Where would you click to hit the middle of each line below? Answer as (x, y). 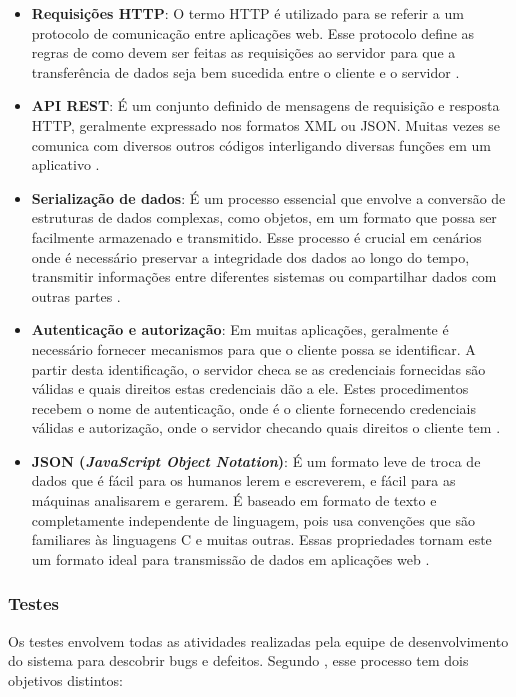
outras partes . (76, 295)
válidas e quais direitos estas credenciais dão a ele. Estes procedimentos (250, 388)
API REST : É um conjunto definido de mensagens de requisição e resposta (265, 105)
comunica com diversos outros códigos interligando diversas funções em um (261, 144)
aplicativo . (65, 164)
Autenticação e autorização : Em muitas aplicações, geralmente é (240, 329)
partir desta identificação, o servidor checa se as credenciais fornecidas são (258, 368)
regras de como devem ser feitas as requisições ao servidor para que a (243, 52)
